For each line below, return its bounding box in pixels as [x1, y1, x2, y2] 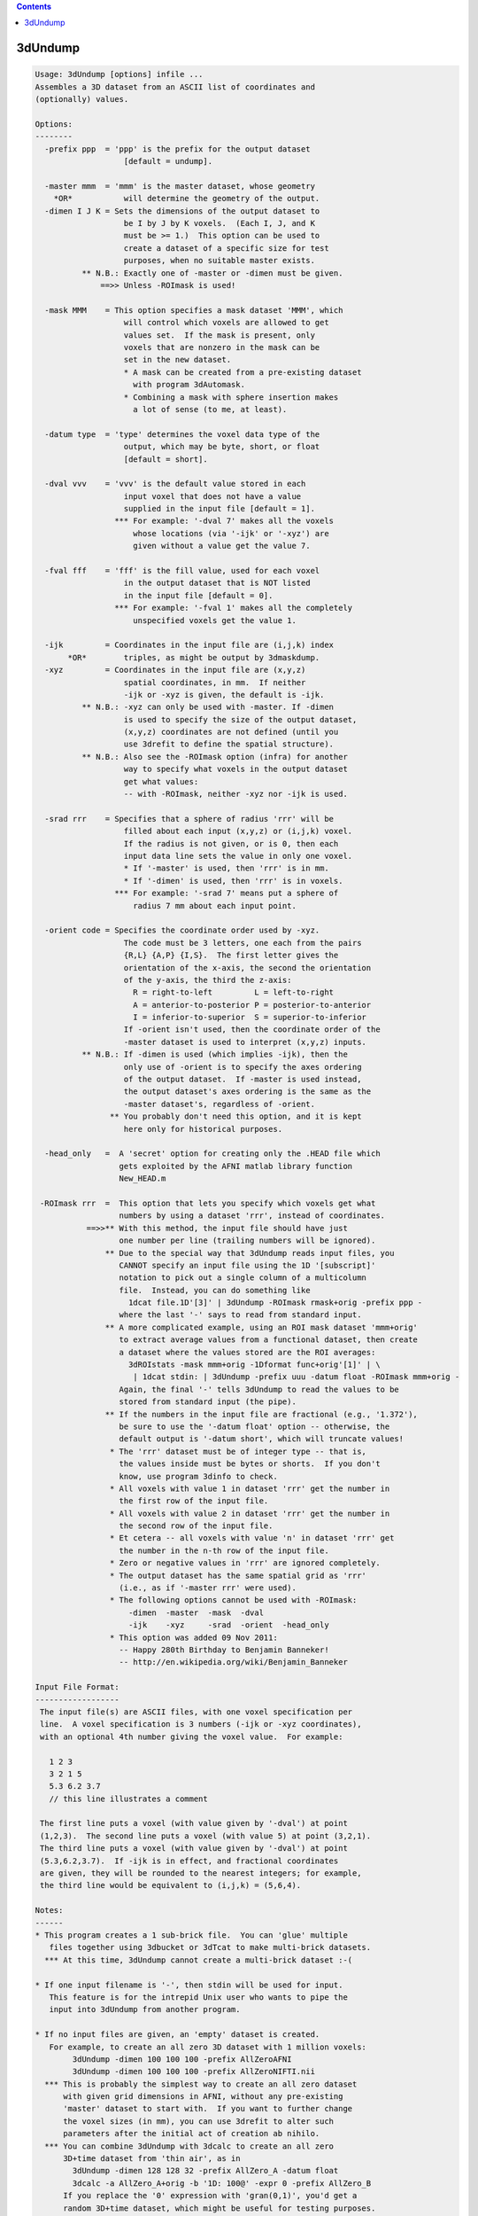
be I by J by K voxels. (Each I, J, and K [123, 218, 316, 229]
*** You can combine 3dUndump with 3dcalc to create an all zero [44, 2141, 335, 2151]
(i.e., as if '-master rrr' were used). [119, 1583, 297, 1593]
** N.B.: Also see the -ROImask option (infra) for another [81, 752, 349, 761]
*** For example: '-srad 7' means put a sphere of [113, 888, 339, 899]
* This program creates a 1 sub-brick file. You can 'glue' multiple [35, 1930, 349, 1940]
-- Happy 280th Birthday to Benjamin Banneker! [119, 1645, 329, 1655]
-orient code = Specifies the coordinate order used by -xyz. [44, 925, 320, 935]
